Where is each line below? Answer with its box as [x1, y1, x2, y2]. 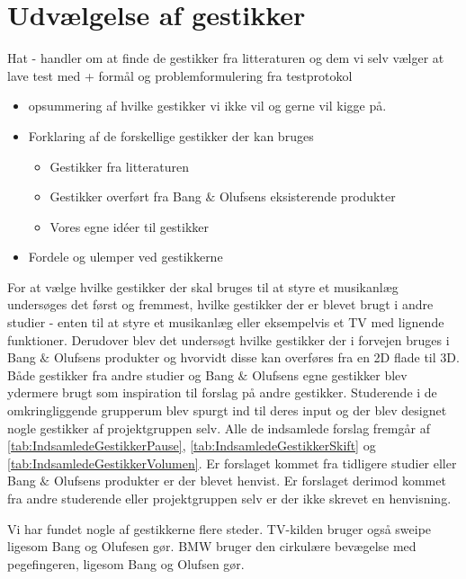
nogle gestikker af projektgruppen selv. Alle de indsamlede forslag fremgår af [7, 418, 430, 437]
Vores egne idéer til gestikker [49, 217, 210, 236]
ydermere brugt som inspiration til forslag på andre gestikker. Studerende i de [7, 383, 437, 402]
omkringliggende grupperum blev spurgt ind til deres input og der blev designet [7, 401, 447, 420]
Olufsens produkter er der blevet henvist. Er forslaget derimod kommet [53, 471, 446, 490]
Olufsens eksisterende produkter [219, 187, 396, 206]
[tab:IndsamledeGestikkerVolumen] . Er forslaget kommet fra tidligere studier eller [7, 453, 457, 472]
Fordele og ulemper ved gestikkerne [28, 247, 223, 266]
